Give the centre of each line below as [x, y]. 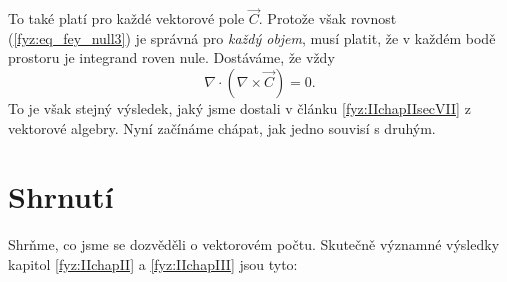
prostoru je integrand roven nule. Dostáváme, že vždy [171, 57]
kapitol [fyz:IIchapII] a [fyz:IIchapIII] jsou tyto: [153, 263]
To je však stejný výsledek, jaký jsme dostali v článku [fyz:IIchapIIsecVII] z [239, 108]
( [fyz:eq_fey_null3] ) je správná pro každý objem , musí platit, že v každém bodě [252, 37]
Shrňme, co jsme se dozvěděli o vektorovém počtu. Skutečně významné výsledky [254, 244]
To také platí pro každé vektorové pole [126, 18]
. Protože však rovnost [327, 18]
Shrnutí [61, 196]
